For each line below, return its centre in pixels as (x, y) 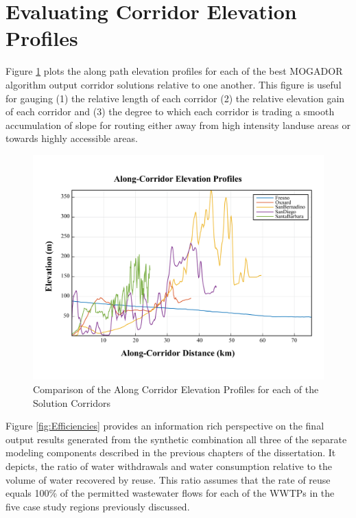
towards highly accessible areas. (72, 138)
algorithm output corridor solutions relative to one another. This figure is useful (174, 84)
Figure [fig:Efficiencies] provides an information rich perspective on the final (165, 426)
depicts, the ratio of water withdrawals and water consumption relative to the (169, 466)
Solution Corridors (72, 402)
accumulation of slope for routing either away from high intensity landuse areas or (178, 125)
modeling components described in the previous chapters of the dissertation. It (171, 452)
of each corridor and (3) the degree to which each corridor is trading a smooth (170, 111)
